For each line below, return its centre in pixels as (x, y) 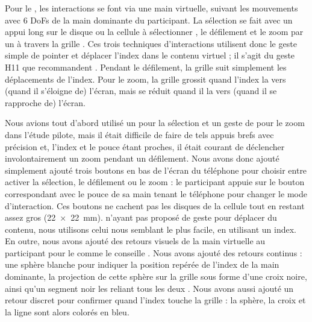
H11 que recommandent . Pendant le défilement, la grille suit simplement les (146, 67)
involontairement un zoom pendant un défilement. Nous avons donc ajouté (142, 158)
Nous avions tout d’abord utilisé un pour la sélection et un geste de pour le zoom (155, 123)
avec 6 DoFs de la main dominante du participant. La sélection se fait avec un (149, 20)
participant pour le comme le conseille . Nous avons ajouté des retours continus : (154, 252)
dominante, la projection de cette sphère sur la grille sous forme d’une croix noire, (156, 276)
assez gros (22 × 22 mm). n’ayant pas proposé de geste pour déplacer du (141, 217)
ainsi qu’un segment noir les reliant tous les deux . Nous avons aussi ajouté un (149, 288)
